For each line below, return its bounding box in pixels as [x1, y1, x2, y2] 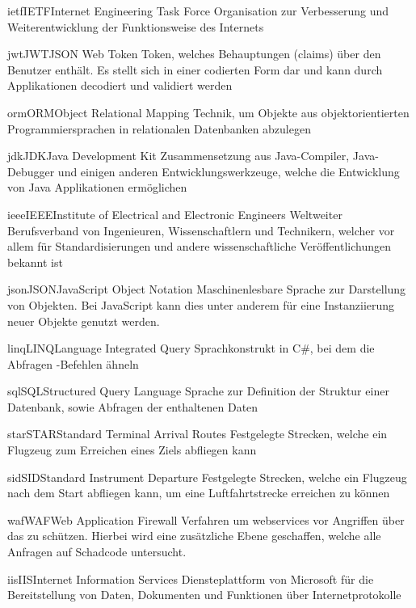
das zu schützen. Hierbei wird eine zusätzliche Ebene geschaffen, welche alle [7, 527, 381, 544]
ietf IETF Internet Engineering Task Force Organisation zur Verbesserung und [7, 2, 389, 19]
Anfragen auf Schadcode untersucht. [7, 543, 187, 560]
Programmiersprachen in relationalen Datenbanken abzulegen [7, 120, 311, 137]
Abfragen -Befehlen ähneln [7, 355, 139, 372]
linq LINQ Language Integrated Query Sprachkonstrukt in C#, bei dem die [7, 340, 375, 357]
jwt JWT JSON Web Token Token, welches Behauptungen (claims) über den [7, 45, 381, 62]
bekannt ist [7, 253, 63, 270]
